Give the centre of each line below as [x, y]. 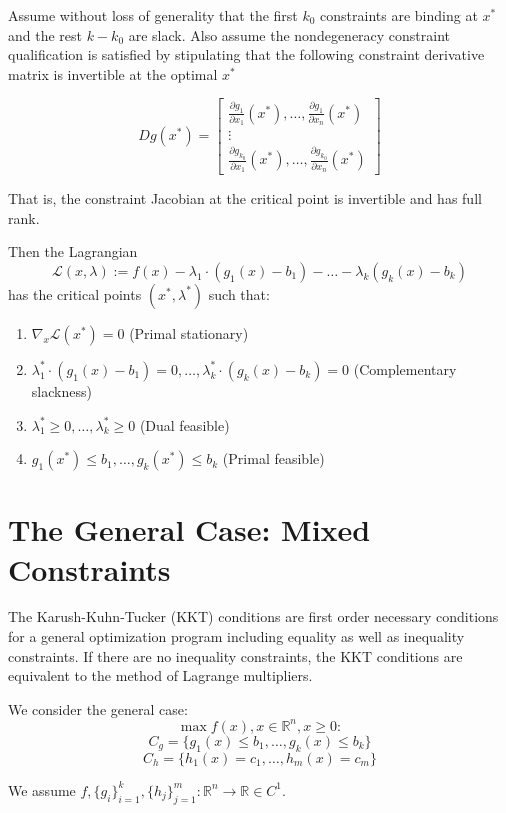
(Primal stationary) [189, 332]
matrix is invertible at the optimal [113, 73]
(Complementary [405, 368]
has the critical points [75, 293]
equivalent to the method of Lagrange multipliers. [160, 675]
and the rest [45, 34]
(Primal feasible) [273, 458]
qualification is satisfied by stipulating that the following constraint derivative [246, 54]
